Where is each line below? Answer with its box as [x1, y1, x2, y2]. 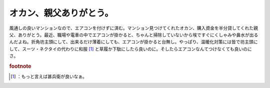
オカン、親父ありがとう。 [9, 7, 113, 18]
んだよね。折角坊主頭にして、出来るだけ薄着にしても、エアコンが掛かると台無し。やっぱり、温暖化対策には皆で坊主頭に [9, 39, 258, 45]
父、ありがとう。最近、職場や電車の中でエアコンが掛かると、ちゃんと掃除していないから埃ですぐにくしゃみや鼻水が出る [9, 31, 258, 37]
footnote [9, 62, 31, 69]
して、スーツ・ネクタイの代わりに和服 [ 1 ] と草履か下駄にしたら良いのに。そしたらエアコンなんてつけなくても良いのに [9, 45, 252, 52]
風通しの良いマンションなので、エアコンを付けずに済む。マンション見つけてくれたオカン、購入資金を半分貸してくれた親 [9, 25, 258, 31]
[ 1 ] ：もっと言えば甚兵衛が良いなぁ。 [10, 73, 87, 79]
